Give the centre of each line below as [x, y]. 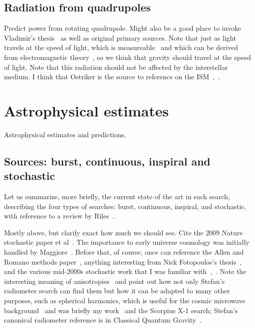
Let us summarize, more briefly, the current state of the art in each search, [117, 196]
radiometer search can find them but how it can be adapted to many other [117, 291]
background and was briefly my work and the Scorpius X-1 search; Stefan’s [121, 310]
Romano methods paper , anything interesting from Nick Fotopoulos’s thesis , [123, 261]
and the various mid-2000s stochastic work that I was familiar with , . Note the [125, 271]
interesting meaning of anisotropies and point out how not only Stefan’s [114, 281]
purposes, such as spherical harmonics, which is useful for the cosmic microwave [125, 301]
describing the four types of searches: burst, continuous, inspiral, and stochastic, [125, 206]
